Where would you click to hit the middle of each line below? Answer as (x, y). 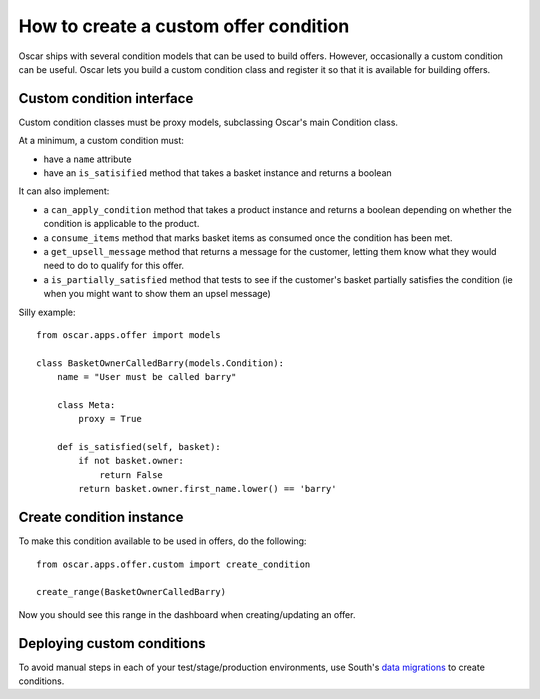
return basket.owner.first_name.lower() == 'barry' (207, 489)
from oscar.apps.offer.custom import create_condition (173, 564)
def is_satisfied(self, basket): (139, 447)
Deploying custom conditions (112, 643)
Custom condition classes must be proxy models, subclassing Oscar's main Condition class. (208, 122)
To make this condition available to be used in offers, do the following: (162, 541)
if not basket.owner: (131, 461)
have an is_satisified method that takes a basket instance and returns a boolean (217, 173)
